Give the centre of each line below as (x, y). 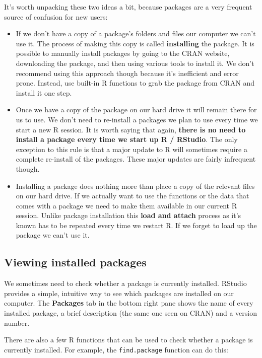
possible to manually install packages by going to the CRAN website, (123, 53)
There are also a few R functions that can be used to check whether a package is (128, 340)
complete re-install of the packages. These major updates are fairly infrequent (136, 159)
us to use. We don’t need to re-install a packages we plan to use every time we (137, 119)
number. (17, 323)
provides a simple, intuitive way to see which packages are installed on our (119, 293)
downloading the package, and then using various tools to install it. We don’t (135, 63)
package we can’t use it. (53, 235)
